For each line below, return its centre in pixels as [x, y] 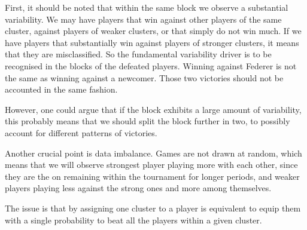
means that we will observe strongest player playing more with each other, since [151, 165]
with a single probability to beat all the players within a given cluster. [133, 220]
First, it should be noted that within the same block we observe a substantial [147, 7]
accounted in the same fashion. [61, 89]
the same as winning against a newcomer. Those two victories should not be [144, 77]
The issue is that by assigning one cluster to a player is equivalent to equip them [153, 208]
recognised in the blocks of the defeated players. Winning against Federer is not [151, 65]
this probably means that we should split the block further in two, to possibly [148, 121]
